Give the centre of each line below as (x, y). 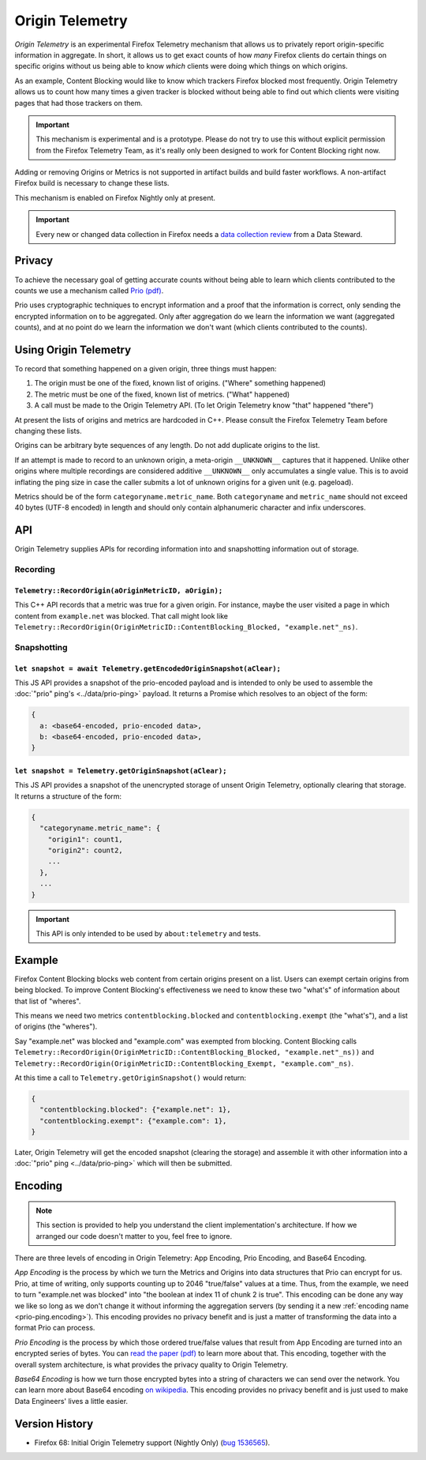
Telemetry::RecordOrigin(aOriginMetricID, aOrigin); (119, 590)
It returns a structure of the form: (68, 796)
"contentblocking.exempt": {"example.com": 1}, (133, 1121)
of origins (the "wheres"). (56, 1026)
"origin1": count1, (86, 839)
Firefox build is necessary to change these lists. (92, 183)
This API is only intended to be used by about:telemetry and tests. (148, 933)
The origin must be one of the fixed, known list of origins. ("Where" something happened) (180, 383)
